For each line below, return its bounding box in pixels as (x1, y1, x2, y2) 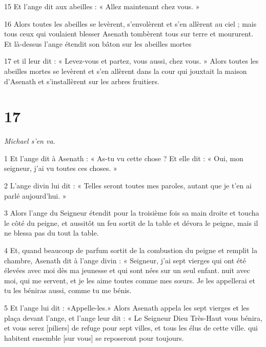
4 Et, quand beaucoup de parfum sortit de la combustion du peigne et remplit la (4, 245, 258, 256)
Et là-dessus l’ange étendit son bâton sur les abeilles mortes (4, 38, 192, 49)
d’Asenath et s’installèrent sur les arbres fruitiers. (4, 75, 159, 86)
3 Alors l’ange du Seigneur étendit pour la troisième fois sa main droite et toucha (4, 207, 259, 218)
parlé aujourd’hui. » (4, 190, 67, 201)
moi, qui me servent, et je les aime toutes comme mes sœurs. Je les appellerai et (4, 275, 255, 285)
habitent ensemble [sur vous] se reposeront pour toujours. (4, 332, 184, 343)
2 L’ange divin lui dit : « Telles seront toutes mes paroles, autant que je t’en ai (4, 180, 252, 191)
